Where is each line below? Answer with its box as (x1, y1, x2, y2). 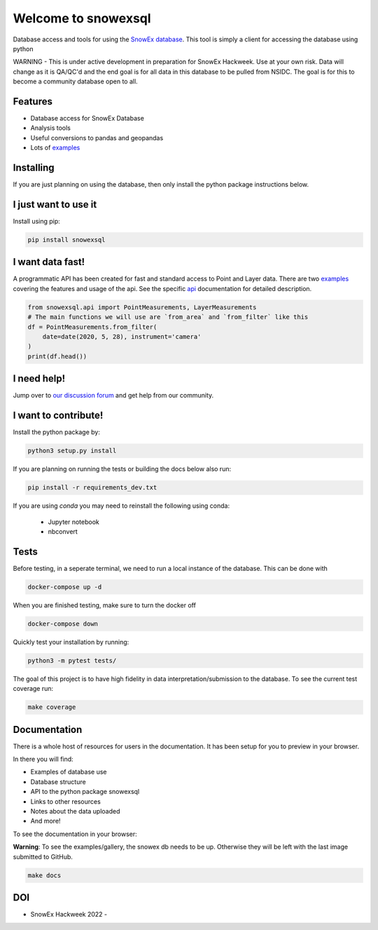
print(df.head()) (27, 352, 87, 360)
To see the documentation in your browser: (13, 830, 138, 838)
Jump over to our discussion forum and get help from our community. (13, 391, 214, 400)
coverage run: (13, 685, 54, 693)
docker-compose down (27, 619, 98, 628)
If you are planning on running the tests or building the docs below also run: (13, 465, 231, 473)
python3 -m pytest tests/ (27, 656, 117, 664)
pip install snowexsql (27, 236, 106, 243)
